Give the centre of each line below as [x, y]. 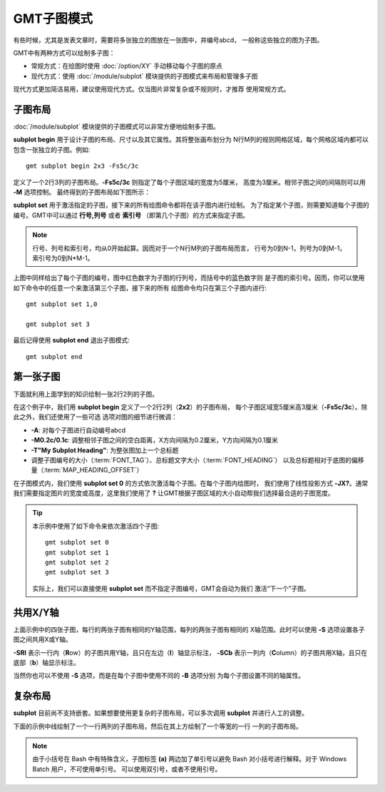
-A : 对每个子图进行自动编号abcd [78, 430]
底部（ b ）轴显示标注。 [46, 662]
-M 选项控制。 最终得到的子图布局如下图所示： [82, 192]
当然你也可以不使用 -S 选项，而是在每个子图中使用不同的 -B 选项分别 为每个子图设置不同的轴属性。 [159, 676]
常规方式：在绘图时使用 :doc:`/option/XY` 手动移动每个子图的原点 [127, 66]
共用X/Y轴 [36, 613]
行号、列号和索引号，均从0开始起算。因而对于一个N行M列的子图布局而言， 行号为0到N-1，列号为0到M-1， [189, 248]
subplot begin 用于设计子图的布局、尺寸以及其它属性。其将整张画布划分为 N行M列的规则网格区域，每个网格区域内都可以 [191, 140]
